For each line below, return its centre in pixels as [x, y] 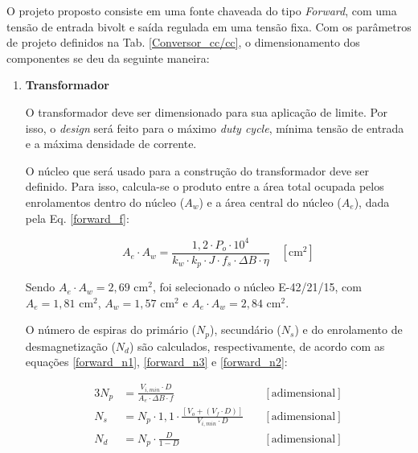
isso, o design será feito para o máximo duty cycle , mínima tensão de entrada [215, 128]
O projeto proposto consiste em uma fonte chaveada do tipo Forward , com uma [202, 10]
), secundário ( [246, 329]
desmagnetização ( [70, 346]
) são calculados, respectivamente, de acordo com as [257, 346]
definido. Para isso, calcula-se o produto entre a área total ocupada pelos [205, 186]
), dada [372, 202]
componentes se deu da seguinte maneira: [108, 58]
